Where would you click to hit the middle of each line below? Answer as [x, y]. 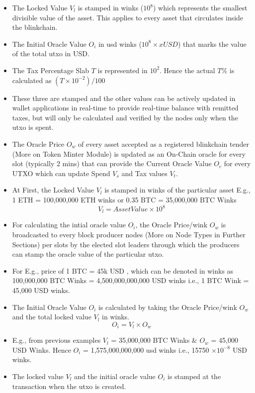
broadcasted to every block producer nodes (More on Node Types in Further [129, 235]
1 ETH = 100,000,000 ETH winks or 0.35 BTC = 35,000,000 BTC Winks [124, 199]
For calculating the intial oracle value [69, 225]
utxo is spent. [33, 127]
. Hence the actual [187, 70]
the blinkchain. [35, 27]
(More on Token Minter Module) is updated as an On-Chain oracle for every [129, 153]
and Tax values [144, 173]
